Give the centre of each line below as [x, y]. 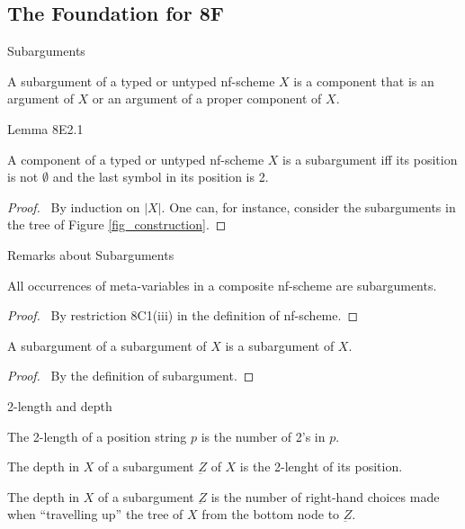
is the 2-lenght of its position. [321, 466]
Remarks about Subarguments [91, 254]
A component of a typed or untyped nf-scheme [136, 159]
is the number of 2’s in [263, 436]
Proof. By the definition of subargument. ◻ [131, 376]
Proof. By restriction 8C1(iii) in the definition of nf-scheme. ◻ [183, 315]
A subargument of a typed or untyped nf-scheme [141, 81]
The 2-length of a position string [97, 436]
